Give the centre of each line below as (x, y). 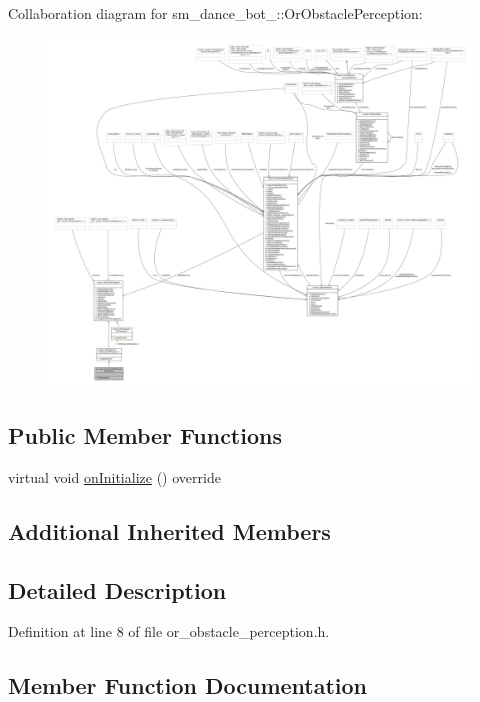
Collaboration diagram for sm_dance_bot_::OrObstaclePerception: (215, 13)
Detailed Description (117, 589)
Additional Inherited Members (169, 530)
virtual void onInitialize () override (114, 476)
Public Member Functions (145, 435)
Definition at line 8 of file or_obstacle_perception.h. (169, 631)
